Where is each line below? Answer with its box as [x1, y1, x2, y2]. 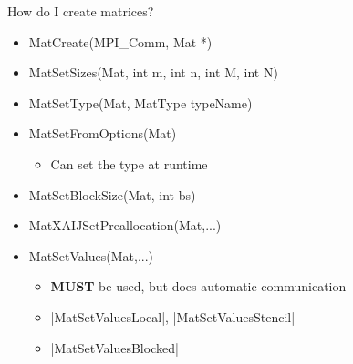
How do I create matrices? [7, 2, 154, 20]
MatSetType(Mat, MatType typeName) [28, 93, 253, 112]
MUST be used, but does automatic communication [50, 277, 347, 296]
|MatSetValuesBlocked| [50, 338, 179, 357]
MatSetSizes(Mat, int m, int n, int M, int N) [28, 63, 278, 82]
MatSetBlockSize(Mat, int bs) [28, 185, 196, 204]
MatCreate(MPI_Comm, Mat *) [28, 32, 213, 51]
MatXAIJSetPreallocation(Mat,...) [28, 216, 222, 235]
